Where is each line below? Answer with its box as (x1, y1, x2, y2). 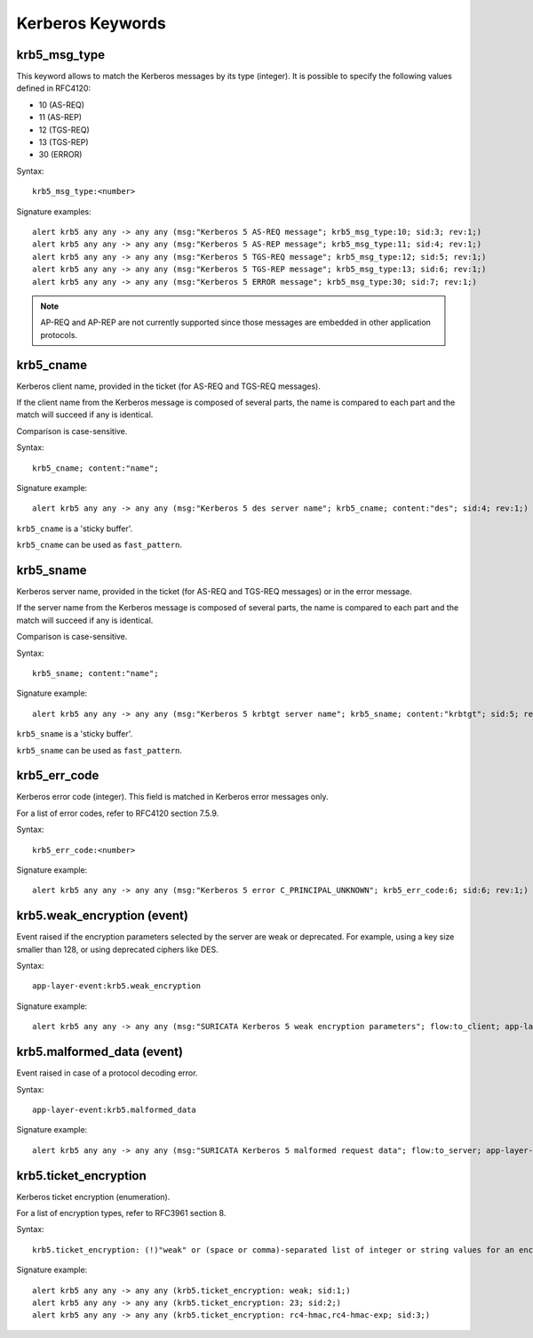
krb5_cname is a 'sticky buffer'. (16, 523, 133, 534)
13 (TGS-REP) (38, 137, 89, 148)
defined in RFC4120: (16, 83, 91, 93)
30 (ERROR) (38, 149, 83, 160)
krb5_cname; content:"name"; (32, 463, 159, 473)
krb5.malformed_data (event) (16, 1044, 184, 1060)
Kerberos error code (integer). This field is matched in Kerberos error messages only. (16, 792, 329, 802)
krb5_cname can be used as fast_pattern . (16, 539, 182, 551)
